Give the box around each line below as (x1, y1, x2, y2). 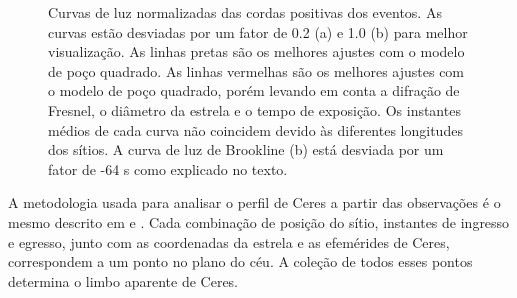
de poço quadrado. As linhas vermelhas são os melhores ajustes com (48, 60, 465, 81)
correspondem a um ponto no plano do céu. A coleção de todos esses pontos (8, 251, 473, 272)
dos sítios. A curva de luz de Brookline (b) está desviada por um (48, 139, 444, 160)
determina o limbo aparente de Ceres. (8, 270, 239, 291)
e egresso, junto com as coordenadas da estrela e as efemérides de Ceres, (8, 231, 450, 252)
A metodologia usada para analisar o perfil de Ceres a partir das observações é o (8, 192, 501, 213)
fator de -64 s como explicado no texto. (48, 158, 288, 179)
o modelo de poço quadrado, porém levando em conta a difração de (48, 80, 460, 101)
